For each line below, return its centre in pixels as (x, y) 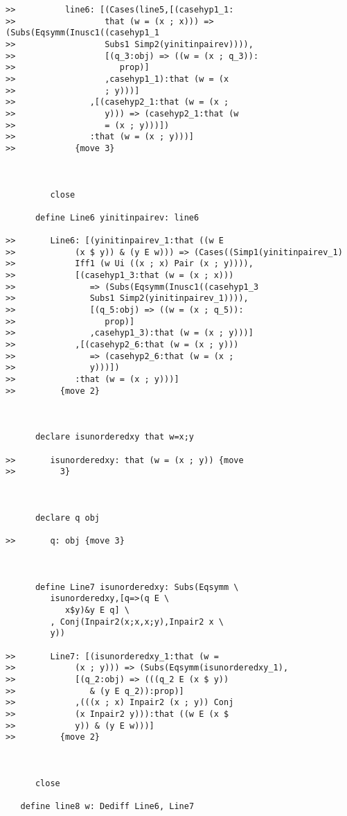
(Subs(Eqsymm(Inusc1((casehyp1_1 (82, 33)
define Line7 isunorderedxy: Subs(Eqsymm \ (137, 587)
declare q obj (68, 518)
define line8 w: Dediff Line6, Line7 (107, 807)
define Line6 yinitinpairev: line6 (117, 217)
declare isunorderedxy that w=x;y (115, 437)
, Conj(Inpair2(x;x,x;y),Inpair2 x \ (137, 622)
